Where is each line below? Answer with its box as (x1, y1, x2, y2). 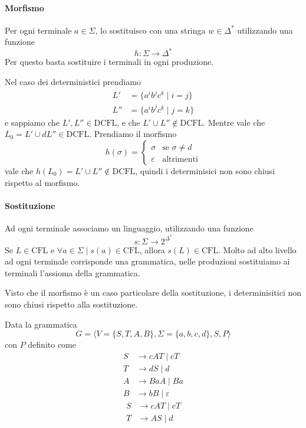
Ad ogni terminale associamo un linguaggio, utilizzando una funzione (5, 221, 254, 234)
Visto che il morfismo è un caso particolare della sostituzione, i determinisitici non (5, 286, 302, 299)
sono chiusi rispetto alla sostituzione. (5, 298, 138, 310)
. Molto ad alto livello (218, 243, 297, 256)
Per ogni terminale (5, 24, 72, 36)
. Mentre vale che (203, 116, 265, 128)
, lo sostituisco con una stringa (95, 24, 206, 36)
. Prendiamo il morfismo (89, 128, 177, 140)
